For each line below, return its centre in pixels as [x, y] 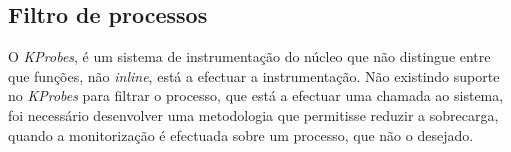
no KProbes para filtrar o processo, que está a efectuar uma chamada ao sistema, [256, 95]
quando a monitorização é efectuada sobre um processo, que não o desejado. [241, 134]
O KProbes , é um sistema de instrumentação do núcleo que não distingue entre [249, 56]
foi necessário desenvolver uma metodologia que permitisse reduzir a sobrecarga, [253, 114]
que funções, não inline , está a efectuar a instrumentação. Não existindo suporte [254, 75]
